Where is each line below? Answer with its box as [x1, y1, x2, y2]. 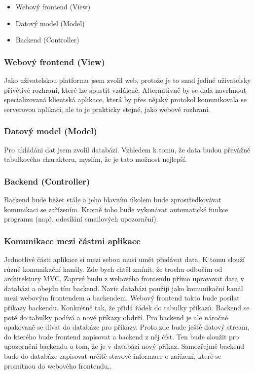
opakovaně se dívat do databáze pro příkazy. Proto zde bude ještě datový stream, [4, 322, 250, 332]
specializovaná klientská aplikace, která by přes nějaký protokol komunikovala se [4, 94, 247, 105]
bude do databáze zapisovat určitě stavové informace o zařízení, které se [4, 350, 221, 361]
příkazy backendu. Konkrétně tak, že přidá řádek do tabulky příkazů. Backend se [4, 302, 250, 312]
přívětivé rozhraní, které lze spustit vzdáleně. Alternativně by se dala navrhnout [4, 84, 247, 95]
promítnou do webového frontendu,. [4, 360, 112, 371]
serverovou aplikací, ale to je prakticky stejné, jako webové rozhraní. [4, 104, 211, 114]
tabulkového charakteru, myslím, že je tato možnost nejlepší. [4, 154, 187, 164]
